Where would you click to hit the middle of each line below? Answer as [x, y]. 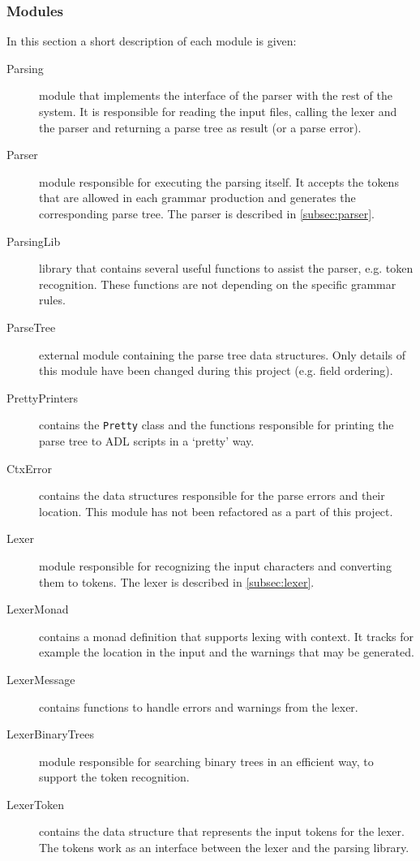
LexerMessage [41, 679]
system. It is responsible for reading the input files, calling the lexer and [218, 111]
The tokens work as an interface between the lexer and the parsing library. [224, 848]
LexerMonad [38, 609]
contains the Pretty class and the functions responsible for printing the [216, 425]
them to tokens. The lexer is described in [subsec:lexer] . [177, 581]
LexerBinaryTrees [50, 734]
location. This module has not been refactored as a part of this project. [216, 511]
